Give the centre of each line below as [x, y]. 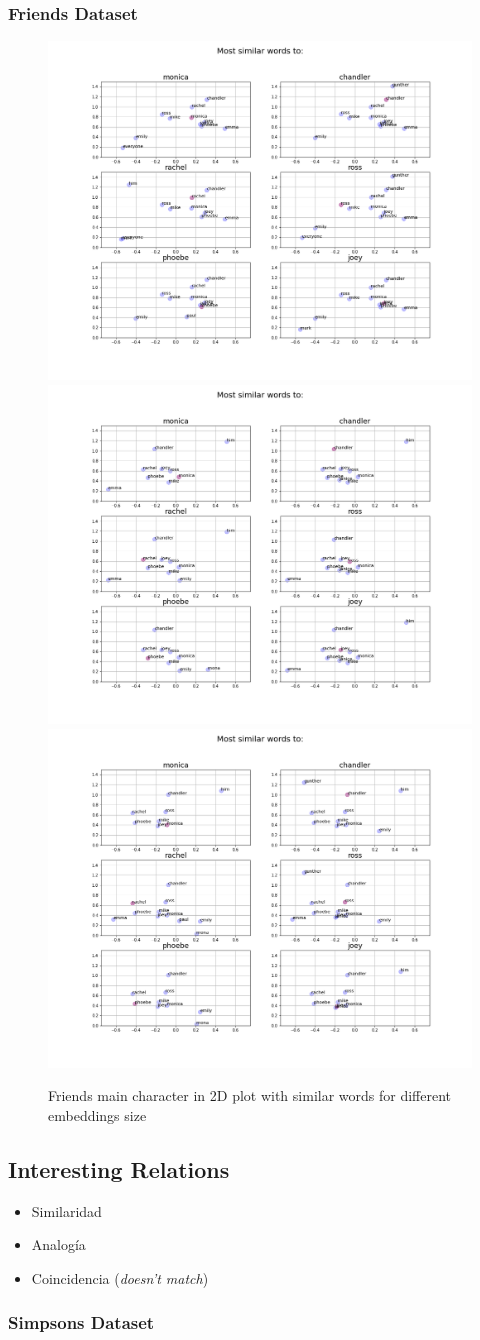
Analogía [58, 1244]
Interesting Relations [119, 1168]
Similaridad [66, 1210]
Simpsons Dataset [81, 1322]
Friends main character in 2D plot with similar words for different [250, 1095]
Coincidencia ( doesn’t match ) [120, 1277]
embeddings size [97, 1114]
